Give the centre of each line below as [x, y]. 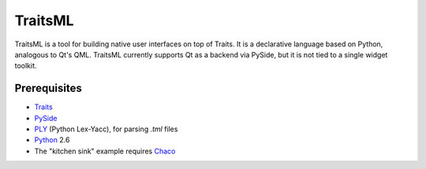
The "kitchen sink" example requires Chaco [105, 151]
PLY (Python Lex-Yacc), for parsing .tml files [106, 129]
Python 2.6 [52, 140]
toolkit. [26, 66]
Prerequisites [48, 88]
